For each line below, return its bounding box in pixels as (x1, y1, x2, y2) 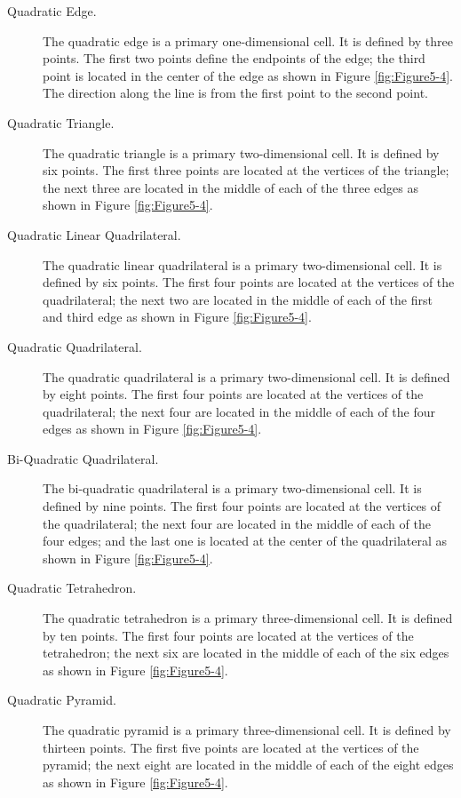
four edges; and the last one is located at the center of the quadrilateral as (43, 531, 448, 550)
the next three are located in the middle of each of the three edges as (43, 178, 418, 196)
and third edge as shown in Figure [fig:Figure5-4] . (43, 307, 312, 326)
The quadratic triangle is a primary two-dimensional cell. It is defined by (43, 143, 440, 162)
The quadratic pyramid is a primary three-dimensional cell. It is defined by (43, 721, 451, 738)
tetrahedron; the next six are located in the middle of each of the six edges (43, 643, 449, 662)
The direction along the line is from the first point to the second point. (43, 84, 428, 102)
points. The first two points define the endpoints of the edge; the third (43, 49, 425, 68)
